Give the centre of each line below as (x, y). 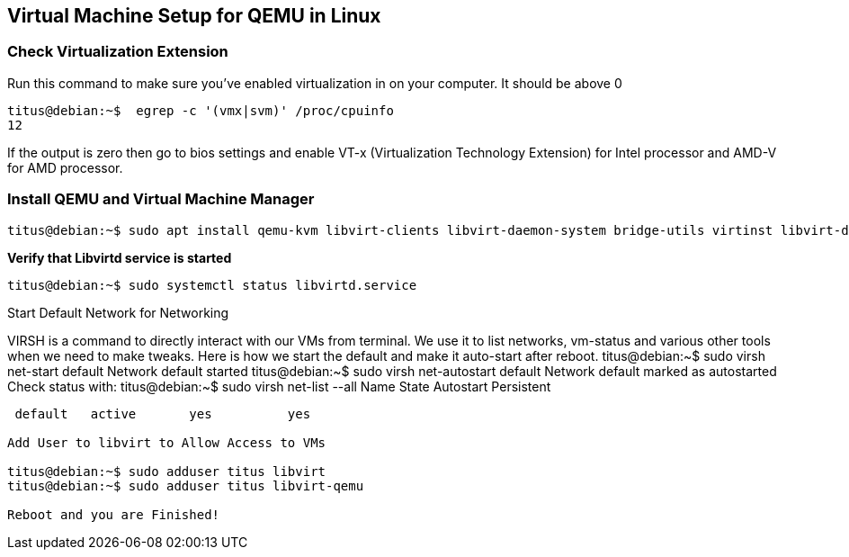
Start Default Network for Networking (118, 312)
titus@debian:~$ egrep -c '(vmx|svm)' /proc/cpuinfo (201, 110)
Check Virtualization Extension (118, 52)
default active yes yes (163, 413)
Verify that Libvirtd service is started (120, 257)
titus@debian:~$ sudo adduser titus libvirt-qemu (186, 485)
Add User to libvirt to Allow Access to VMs (167, 442)
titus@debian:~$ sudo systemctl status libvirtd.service (212, 285)
